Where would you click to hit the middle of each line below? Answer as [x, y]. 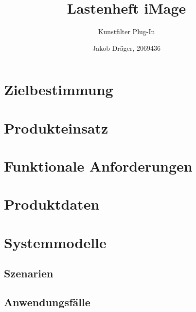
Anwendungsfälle [47, 302]
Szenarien [29, 273]
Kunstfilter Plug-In [126, 31]
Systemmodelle [55, 242]
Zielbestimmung [59, 89]
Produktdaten [52, 204]
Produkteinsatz [56, 127]
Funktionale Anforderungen [98, 166]
